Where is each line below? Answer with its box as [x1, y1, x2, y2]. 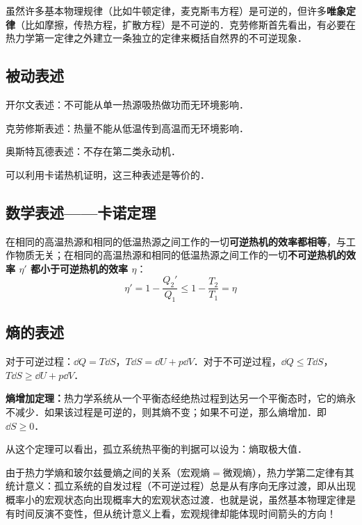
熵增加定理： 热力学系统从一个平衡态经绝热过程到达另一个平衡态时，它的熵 [6, 391, 346, 405]
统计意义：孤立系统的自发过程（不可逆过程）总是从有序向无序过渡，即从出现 [6, 478, 356, 493]
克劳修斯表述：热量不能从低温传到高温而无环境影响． [6, 120, 249, 135]
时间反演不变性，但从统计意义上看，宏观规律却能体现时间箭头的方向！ [15, 506, 336, 520]
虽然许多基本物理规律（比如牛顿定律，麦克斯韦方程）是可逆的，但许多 [6, 3, 327, 17]
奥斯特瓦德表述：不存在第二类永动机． [6, 144, 181, 159]
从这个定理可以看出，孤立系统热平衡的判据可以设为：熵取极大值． [6, 442, 307, 456]
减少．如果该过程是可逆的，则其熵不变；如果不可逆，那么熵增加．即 [15, 404, 327, 419]
